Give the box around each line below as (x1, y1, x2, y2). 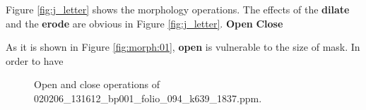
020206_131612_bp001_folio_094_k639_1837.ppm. (34, 90, 262, 105)
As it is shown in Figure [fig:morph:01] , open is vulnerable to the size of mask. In (6, 39, 360, 54)
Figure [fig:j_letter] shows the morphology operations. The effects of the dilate (6, 2, 350, 16)
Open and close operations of (34, 77, 160, 92)
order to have (6, 53, 64, 68)
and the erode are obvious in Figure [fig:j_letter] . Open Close (6, 16, 283, 30)
